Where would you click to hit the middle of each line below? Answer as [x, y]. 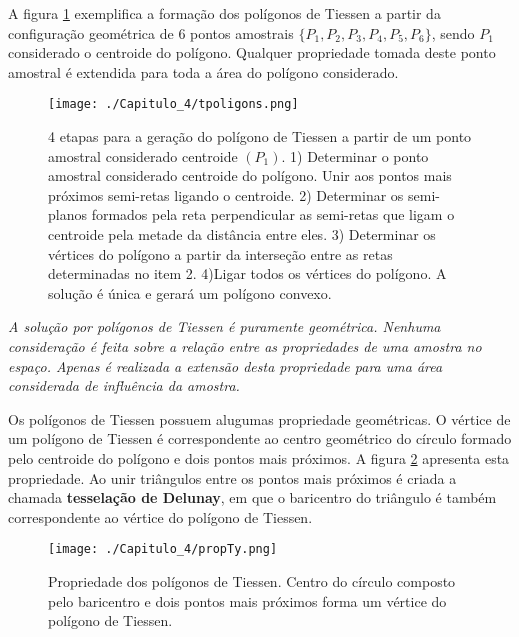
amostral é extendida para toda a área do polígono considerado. [203, 71]
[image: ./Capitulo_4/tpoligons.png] [173, 104]
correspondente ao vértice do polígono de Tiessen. [160, 516]
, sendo [453, 32]
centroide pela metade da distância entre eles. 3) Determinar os [242, 234]
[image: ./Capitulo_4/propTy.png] [163, 549]
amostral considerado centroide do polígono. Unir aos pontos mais [250, 175]
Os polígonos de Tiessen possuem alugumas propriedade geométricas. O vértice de [259, 418]
